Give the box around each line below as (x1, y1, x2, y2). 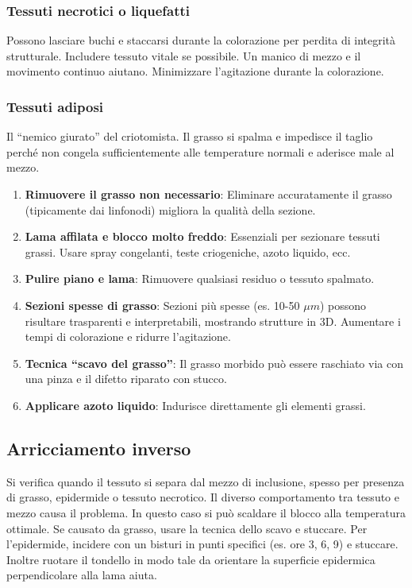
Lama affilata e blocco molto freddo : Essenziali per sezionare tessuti (25, 228, 380, 245)
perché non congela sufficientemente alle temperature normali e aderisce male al (6, 143, 395, 160)
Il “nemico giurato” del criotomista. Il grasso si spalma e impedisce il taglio (6, 128, 373, 145)
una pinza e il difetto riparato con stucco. (25, 370, 227, 387)
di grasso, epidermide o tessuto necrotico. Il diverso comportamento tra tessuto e (6, 489, 399, 505)
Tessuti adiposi (6, 96, 104, 116)
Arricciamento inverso (6, 435, 191, 460)
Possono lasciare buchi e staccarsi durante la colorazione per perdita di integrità (6, 32, 396, 48)
